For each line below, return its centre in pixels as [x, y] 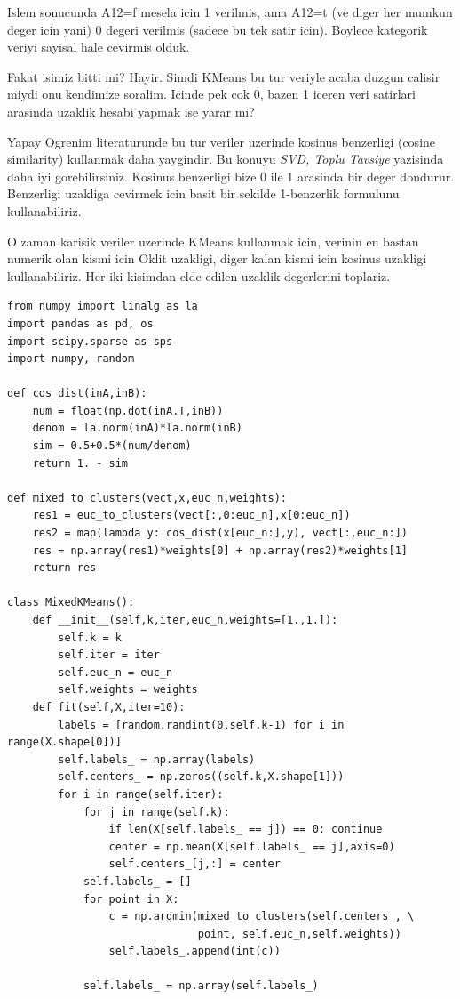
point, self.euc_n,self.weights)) [299, 934]
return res [64, 568]
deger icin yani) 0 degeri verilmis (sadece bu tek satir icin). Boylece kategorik [218, 29]
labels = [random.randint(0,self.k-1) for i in [201, 725]
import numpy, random [71, 359]
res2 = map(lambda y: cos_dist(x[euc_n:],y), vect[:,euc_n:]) [220, 533]
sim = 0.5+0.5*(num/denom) [112, 446]
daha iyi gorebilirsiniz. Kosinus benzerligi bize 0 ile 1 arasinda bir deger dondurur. [231, 176]
